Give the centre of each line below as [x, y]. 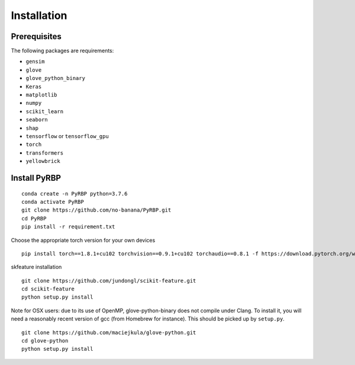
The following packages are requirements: [62, 51]
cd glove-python [45, 341]
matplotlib [41, 95]
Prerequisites [36, 36]
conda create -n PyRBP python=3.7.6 [75, 193]
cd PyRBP [34, 218]
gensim [35, 62]
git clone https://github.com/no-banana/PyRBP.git [96, 210]
